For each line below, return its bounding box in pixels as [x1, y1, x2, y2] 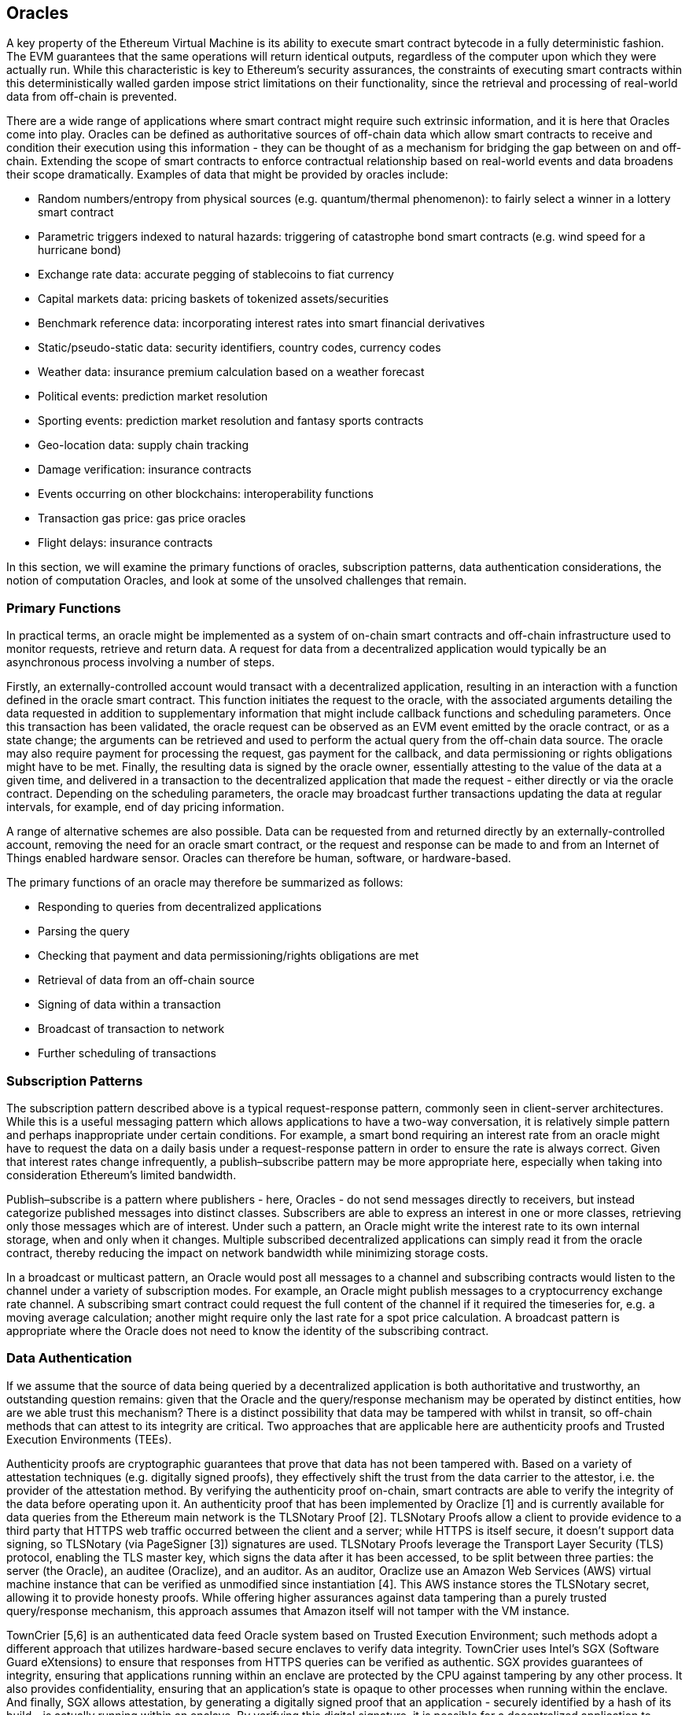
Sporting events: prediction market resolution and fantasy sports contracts [38, 414, 424, 428]
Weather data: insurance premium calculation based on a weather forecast [38, 365, 425, 379]
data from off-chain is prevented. [6, 90, 178, 104]
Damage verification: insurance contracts [38, 463, 252, 477]
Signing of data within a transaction [38, 998, 221, 1012]
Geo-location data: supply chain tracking [38, 438, 249, 452]
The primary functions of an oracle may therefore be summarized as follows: [6, 876, 403, 890]
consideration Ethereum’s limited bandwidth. [6, 1167, 237, 1182]
